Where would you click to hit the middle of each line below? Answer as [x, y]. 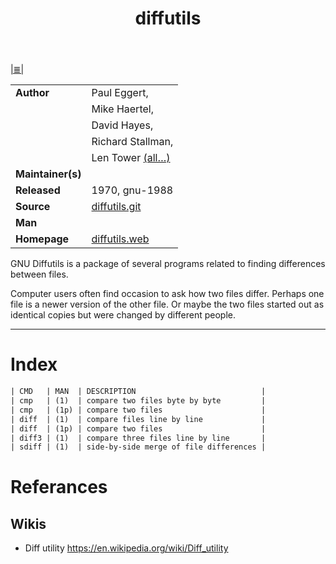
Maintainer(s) [48, 174]
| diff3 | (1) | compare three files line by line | [138, 438]
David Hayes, [122, 125]
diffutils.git [116, 207]
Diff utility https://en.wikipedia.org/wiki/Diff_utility [126, 548]
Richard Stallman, [132, 142]
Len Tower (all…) [131, 158]
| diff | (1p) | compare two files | [138, 428]
